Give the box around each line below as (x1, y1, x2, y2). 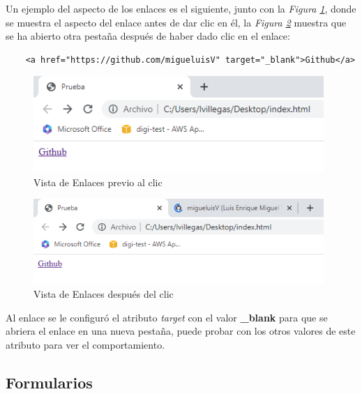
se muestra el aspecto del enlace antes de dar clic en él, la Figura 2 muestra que (6, 15, 347, 29)
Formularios (6, 371, 93, 393)
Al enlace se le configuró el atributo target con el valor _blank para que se (6, 310, 328, 324)
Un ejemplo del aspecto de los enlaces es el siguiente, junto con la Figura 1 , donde (6, 1, 356, 15)
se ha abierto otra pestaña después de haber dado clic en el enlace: (6, 29, 290, 43)
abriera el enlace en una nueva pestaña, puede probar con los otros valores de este (6, 324, 356, 338)
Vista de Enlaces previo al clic (33, 174, 163, 189)
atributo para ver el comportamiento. (6, 337, 165, 351)
